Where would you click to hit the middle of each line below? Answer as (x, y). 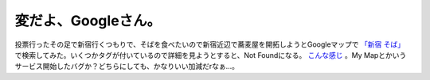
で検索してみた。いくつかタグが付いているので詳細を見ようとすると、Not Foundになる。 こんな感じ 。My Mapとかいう (211, 55)
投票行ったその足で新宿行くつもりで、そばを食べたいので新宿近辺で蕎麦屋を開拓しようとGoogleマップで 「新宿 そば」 (210, 44)
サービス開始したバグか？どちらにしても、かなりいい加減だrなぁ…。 (127, 67)
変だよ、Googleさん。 (88, 21)
